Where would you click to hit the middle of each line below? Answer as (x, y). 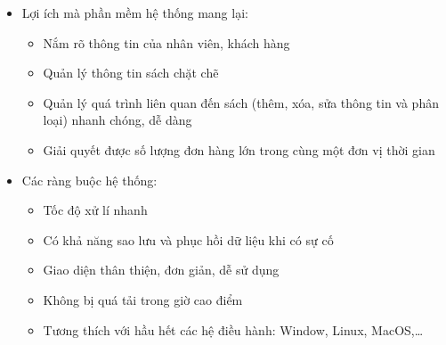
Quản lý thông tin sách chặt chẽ (131, 73)
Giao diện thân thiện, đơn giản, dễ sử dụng (161, 270)
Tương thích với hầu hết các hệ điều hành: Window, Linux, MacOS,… (233, 329)
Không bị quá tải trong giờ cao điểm (143, 299)
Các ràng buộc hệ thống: (89, 180)
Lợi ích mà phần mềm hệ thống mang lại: (135, 12)
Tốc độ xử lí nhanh (95, 210)
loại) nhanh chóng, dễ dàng (118, 120)
